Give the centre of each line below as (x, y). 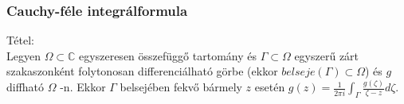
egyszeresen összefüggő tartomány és (168, 55)
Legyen (24, 55)
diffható (25, 87)
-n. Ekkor (83, 87)
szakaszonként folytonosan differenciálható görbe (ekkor (142, 71)
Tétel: (20, 40)
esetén (270, 87)
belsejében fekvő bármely (181, 87)
